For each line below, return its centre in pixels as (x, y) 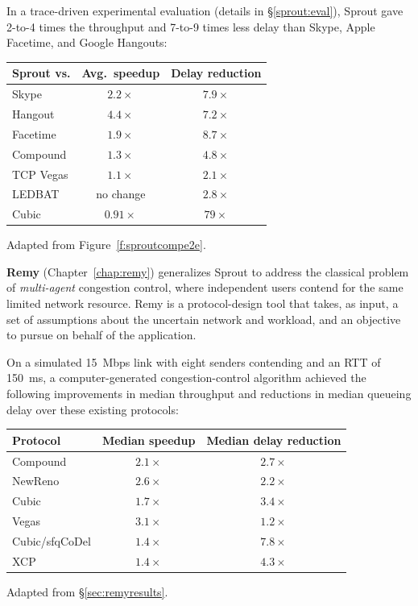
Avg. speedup (121, 73)
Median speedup (149, 440)
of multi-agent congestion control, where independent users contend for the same (205, 287)
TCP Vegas (40, 174)
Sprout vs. (41, 73)
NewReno (36, 481)
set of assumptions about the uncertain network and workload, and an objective (204, 319)
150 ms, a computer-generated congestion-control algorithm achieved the (186, 378)
